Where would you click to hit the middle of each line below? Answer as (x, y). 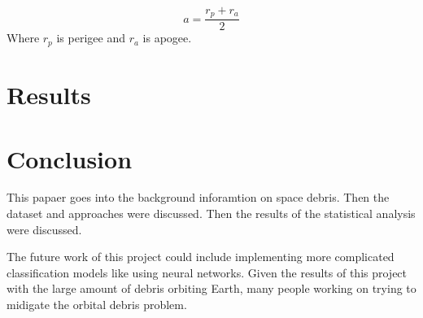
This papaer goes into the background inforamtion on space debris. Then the (198, 197)
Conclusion (70, 158)
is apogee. (167, 38)
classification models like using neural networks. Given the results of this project (207, 272)
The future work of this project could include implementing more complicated (201, 257)
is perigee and (91, 38)
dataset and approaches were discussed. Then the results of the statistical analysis (211, 213)
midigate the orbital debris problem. (97, 304)
